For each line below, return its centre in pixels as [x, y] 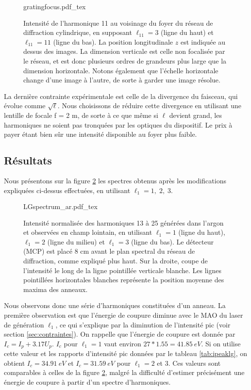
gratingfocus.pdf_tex [55, 6]
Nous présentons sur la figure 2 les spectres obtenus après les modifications [115, 180]
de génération [24, 324]
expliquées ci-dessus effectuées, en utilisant [67, 190]
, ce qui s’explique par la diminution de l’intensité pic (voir [143, 324]
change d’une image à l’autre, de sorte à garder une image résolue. [122, 80]
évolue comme [25, 106]
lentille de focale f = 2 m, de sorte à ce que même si [81, 115]
